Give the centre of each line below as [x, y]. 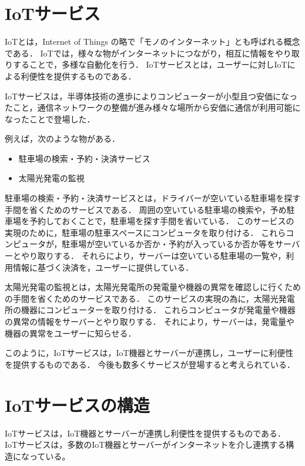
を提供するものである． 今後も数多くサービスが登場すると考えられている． [150, 364]
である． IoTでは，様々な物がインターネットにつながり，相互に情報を [140, 53]
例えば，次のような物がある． [62, 139]
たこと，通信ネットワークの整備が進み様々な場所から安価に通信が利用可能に [153, 107]
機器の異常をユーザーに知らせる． [71, 333]
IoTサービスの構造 [77, 405]
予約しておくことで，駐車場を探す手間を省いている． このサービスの [162, 221]
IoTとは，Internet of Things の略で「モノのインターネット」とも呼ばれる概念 [152, 41]
